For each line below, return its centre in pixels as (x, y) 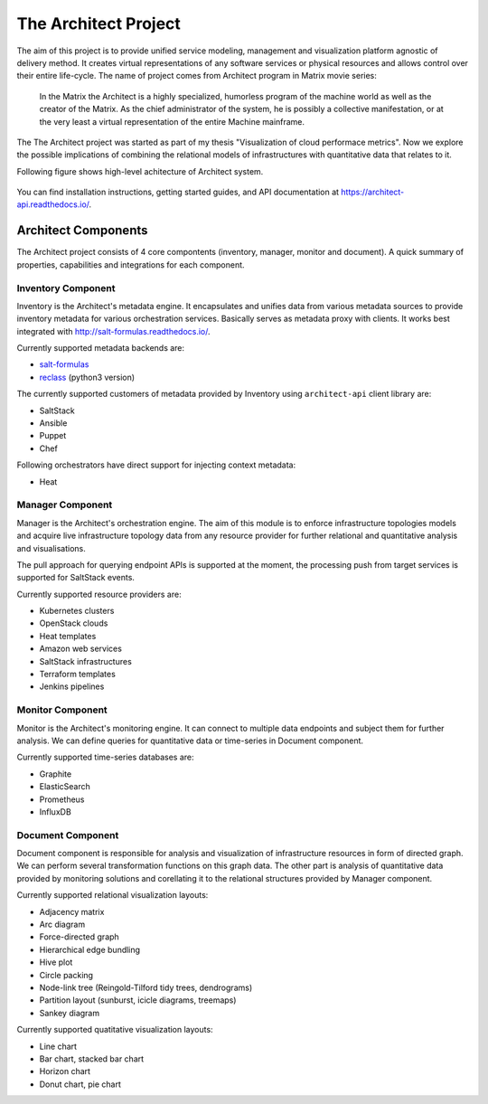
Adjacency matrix (72, 911)
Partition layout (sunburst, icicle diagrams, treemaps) (138, 1000)
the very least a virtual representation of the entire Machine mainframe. (172, 121)
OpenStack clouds (74, 623)
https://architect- (372, 192)
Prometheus (62, 799)
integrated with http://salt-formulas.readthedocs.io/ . (114, 331)
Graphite (56, 774)
